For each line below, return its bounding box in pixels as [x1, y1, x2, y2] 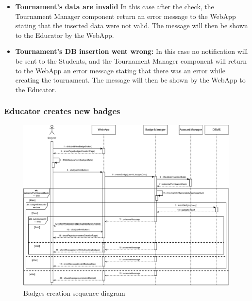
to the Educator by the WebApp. [15, 30, 114, 40]
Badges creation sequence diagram [23, 287, 125, 298]
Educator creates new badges [4, 105, 120, 117]
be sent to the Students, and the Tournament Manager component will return [15, 55, 247, 66]
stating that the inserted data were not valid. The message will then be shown [15, 20, 248, 31]
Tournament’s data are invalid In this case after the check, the [15, 1, 214, 11]
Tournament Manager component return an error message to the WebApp [15, 11, 236, 21]
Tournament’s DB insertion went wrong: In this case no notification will [15, 46, 248, 56]
